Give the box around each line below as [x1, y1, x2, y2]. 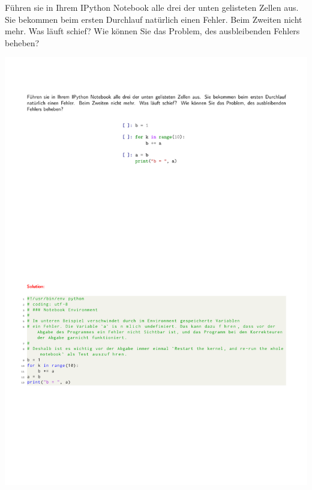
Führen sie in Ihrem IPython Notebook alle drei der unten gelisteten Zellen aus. [5, 1, 299, 13]
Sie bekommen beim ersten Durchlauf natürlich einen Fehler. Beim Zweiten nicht [5, 13, 302, 25]
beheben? [5, 36, 40, 49]
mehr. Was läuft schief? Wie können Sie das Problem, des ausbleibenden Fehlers [5, 25, 300, 37]
